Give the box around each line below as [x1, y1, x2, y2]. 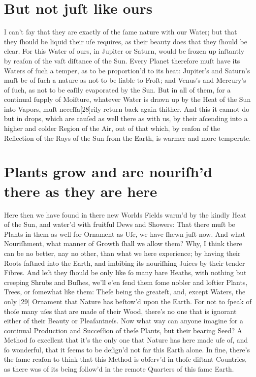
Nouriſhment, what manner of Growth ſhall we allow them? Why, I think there [4, 238, 242, 249]
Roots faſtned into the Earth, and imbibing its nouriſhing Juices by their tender [4, 257, 245, 268]
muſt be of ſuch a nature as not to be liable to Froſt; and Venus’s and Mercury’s [4, 75, 246, 85]
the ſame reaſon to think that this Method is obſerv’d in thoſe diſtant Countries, [4, 354, 247, 364]
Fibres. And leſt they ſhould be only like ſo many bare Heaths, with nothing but [4, 267, 247, 278]
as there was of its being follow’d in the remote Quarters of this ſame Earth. [4, 364, 234, 374]
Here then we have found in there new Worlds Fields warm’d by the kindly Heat [4, 209, 247, 220]
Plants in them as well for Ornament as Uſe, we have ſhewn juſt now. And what [4, 228, 246, 239]
